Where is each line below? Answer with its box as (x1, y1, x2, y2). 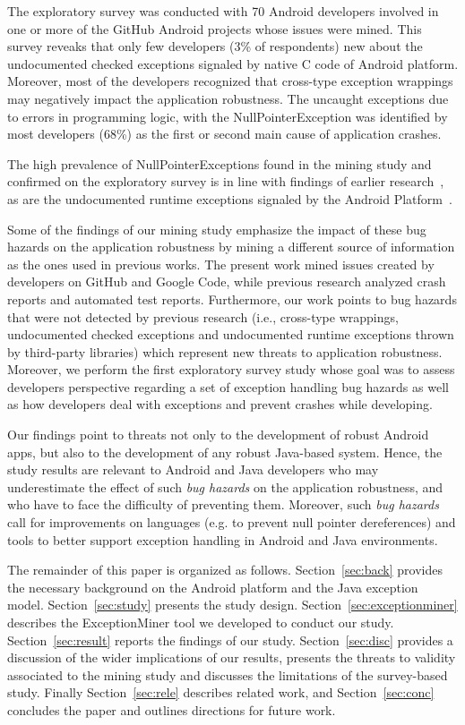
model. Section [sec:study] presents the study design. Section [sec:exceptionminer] (7, 595, 458, 614)
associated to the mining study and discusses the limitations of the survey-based (7, 665, 448, 684)
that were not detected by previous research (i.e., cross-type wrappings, (7, 307, 399, 326)
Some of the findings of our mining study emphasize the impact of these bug (7, 219, 426, 238)
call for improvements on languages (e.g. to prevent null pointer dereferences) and (7, 513, 456, 532)
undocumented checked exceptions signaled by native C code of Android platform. (7, 54, 459, 72)
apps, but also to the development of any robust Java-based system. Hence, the (7, 442, 443, 461)
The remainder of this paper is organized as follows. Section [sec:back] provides (7, 560, 443, 579)
